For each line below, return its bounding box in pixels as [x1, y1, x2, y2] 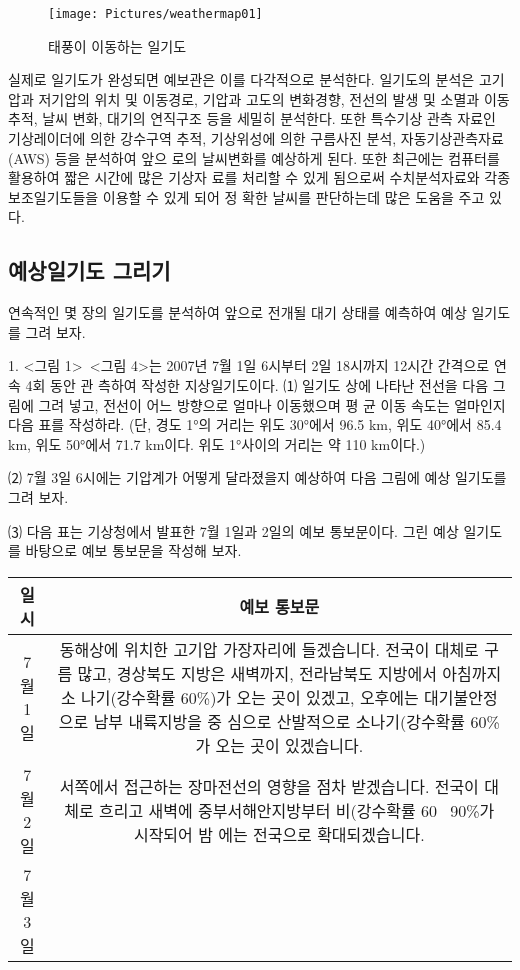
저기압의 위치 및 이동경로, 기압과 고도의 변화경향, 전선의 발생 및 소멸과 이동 [38, 88, 510, 109]
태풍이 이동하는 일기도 [48, 35, 187, 56]
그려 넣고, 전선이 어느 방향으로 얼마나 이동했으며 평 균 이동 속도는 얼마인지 [38, 394, 506, 415]
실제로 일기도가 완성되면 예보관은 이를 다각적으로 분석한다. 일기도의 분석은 [8, 69, 475, 90]
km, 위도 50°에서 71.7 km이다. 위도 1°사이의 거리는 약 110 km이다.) [8, 433, 426, 454]
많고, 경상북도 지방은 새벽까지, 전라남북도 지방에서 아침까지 [77, 661, 502, 685]
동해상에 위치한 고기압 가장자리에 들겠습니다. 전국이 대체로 [59, 637, 479, 661]
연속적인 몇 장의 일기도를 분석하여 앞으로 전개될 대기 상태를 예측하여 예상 [8, 302, 467, 323]
